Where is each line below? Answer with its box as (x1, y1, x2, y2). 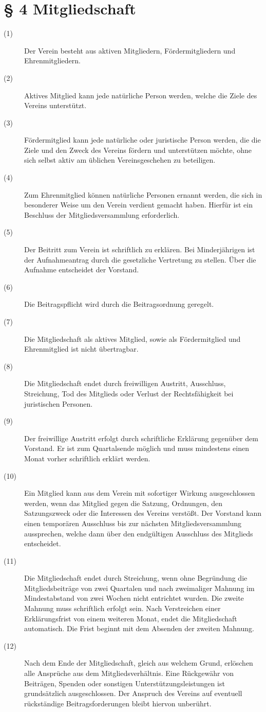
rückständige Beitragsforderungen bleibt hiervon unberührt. (24, 698, 212, 708)
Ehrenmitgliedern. (24, 55, 81, 66)
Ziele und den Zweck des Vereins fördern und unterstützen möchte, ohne (24, 144, 252, 155)
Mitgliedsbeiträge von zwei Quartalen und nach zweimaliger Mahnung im (24, 582, 255, 593)
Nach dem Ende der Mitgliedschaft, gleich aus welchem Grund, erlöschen (24, 657, 253, 668)
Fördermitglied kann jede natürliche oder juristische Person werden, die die (24, 134, 261, 145)
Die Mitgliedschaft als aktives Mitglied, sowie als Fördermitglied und (24, 333, 241, 344)
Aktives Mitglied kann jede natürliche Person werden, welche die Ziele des (24, 90, 257, 100)
